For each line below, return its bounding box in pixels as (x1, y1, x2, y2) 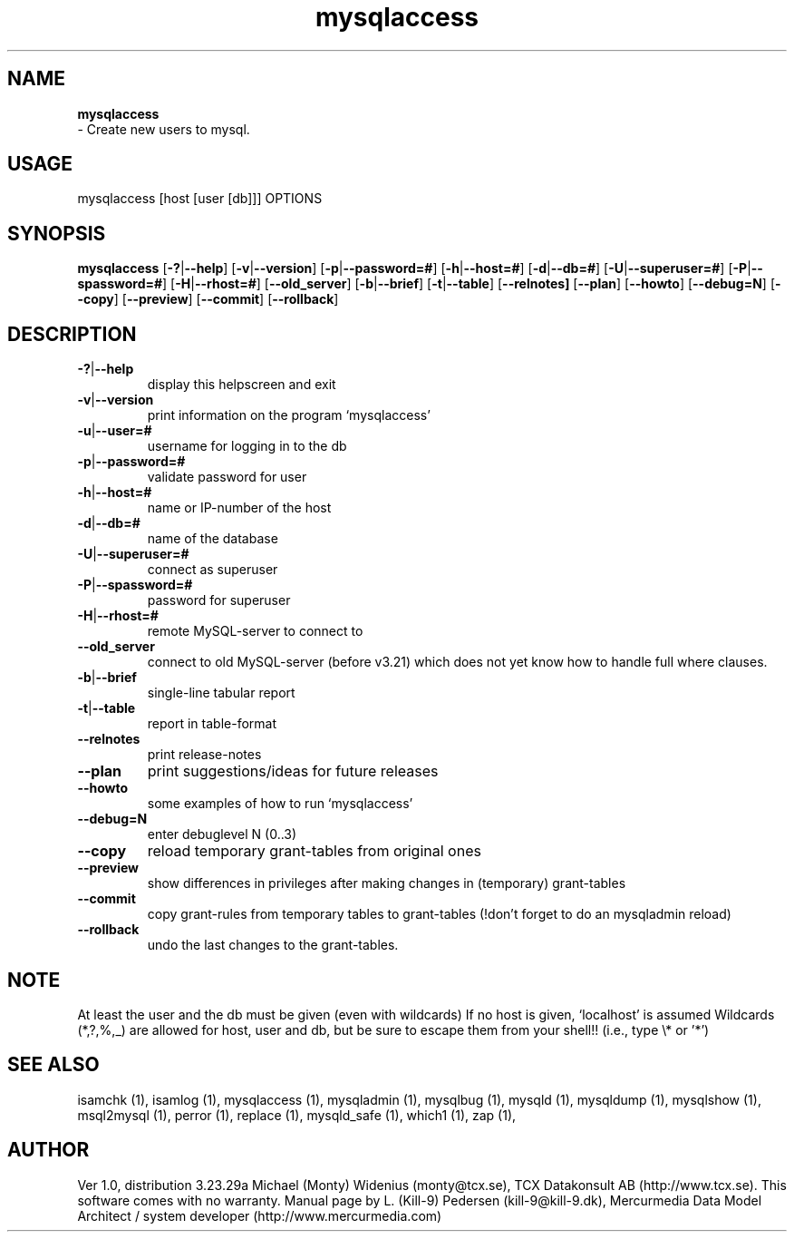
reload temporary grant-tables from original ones (147, 842, 481, 861)
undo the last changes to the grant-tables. (147, 937, 399, 953)
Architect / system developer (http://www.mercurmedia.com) (77, 1207, 442, 1224)
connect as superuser (147, 561, 278, 578)
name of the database (147, 531, 278, 547)
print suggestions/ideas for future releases (147, 762, 439, 781)
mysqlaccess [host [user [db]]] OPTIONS (77, 190, 323, 207)
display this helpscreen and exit (147, 376, 336, 393)
